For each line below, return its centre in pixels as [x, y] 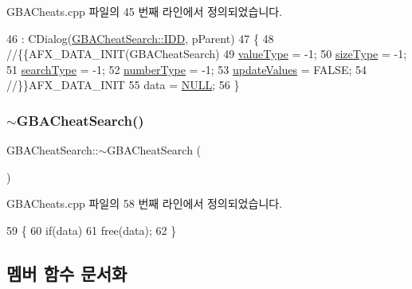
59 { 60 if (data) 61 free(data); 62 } [92, 230]
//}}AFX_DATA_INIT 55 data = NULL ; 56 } [123, 85]
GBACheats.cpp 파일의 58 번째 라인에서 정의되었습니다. [145, 203]
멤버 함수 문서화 [67, 273]
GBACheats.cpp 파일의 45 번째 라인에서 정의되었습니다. [145, 11]
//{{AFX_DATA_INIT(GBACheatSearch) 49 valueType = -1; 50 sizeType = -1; [207, 54]
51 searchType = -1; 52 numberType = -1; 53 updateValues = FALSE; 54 [186, 69]
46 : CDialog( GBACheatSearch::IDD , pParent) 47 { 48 [140, 38]
